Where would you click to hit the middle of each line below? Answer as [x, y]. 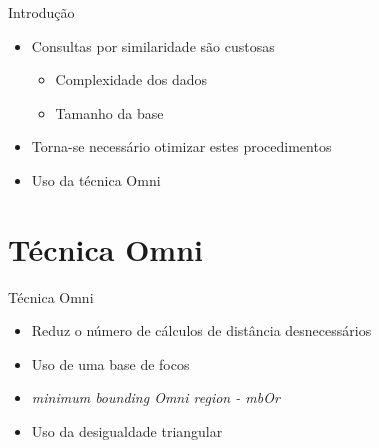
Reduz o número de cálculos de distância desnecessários [201, 330]
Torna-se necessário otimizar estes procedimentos [181, 146]
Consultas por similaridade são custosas [153, 45]
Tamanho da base [109, 112]
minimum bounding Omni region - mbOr [155, 397]
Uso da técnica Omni [96, 179]
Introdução [41, 12]
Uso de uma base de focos [110, 363]
